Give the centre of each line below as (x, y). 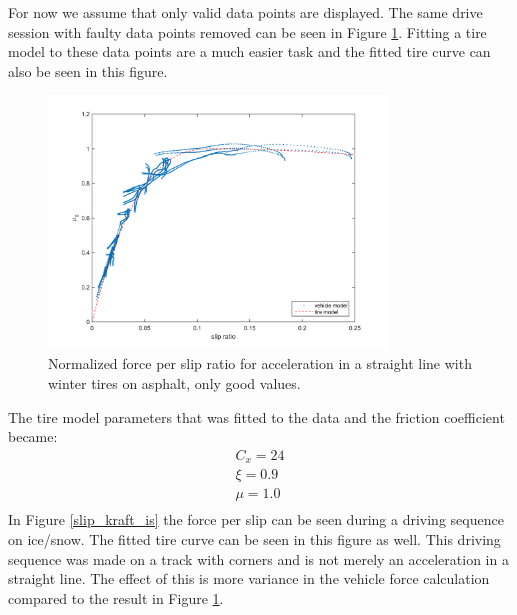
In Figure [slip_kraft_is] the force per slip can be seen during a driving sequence (256, 519)
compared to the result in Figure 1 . (116, 597)
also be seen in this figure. (88, 70)
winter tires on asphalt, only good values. (174, 382)
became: (33, 436)
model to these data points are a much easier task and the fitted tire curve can (249, 51)
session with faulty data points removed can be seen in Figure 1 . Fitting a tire (247, 31)
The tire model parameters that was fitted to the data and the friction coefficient (256, 416)
